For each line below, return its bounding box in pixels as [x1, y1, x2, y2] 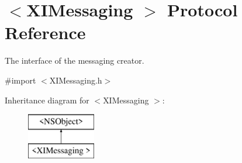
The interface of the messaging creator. [5, 54, 144, 67]
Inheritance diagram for [5, 93, 89, 106]
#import [5, 74, 36, 86]
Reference [5, 20, 86, 44]
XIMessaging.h [49, 74, 102, 86]
